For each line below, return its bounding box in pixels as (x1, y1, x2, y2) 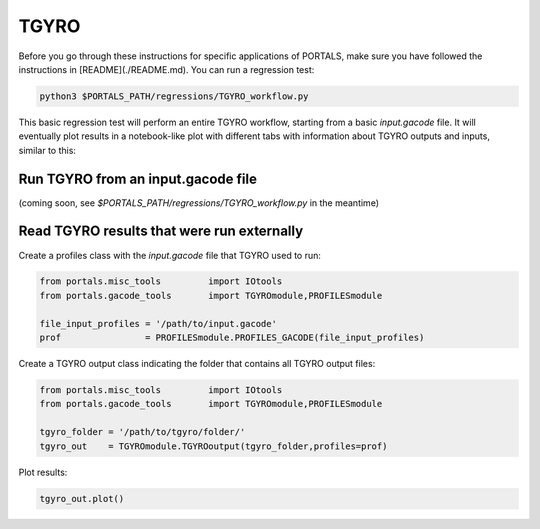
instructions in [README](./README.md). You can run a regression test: (18, 63, 315, 75)
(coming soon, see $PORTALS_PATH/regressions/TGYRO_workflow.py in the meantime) (18, 196, 380, 209)
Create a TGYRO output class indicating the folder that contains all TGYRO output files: (18, 358, 376, 370)
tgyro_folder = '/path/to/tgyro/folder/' (39, 426, 246, 438)
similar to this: (18, 144, 77, 156)
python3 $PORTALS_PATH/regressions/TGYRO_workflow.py (39, 90, 309, 102)
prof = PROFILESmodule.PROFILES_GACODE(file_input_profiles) (39, 332, 425, 344)
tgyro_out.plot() (39, 493, 125, 504)
